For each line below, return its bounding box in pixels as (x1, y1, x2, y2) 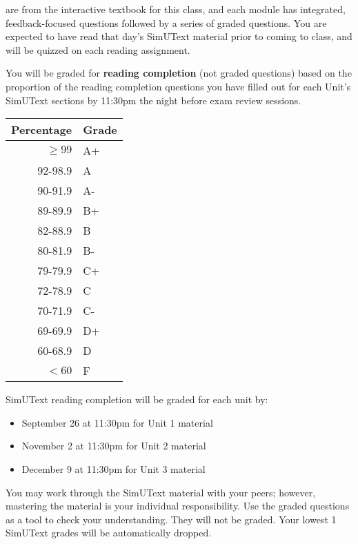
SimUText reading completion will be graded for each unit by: (6, 392, 268, 407)
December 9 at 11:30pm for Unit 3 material (21, 461, 206, 476)
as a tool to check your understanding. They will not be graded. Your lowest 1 (6, 512, 337, 526)
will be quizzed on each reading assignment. (6, 42, 190, 57)
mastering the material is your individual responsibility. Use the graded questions (6, 498, 350, 513)
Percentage (11, 122, 72, 138)
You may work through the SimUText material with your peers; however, (6, 485, 316, 499)
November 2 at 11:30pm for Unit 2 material (21, 438, 206, 453)
